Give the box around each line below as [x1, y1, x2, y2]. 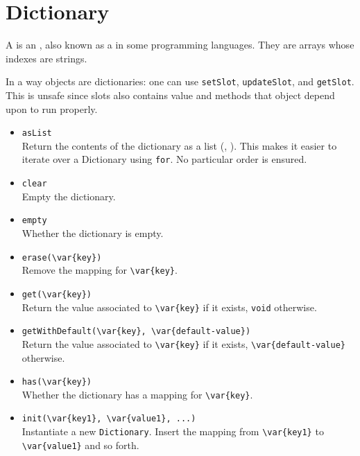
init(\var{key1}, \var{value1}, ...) [22, 414, 196, 424]
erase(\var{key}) [22, 252, 102, 263]
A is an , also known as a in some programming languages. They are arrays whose [6, 37, 354, 52]
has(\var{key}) [22, 377, 92, 387]
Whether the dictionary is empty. [22, 225, 164, 240]
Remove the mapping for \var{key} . [22, 263, 178, 277]
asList [22, 128, 52, 139]
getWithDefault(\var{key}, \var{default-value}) [22, 326, 251, 337]
